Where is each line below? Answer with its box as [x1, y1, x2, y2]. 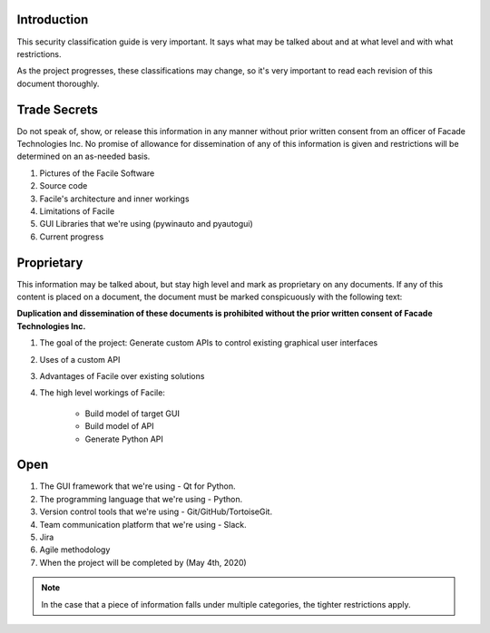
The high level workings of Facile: [39, 387, 165, 398]
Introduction [16, 12, 89, 27]
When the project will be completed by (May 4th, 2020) [39, 557, 247, 568]
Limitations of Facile [39, 205, 115, 217]
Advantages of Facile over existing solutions [39, 370, 205, 381]
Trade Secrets [16, 102, 99, 117]
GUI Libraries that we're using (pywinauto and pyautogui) [39, 219, 253, 229]
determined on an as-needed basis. [16, 151, 151, 162]
